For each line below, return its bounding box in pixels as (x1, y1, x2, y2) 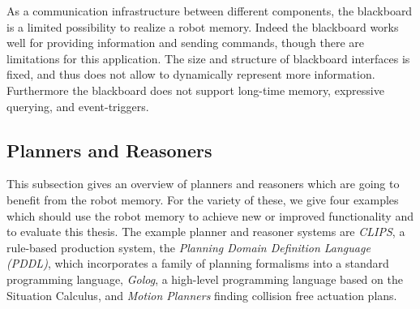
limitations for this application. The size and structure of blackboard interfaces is (6, 49, 410, 67)
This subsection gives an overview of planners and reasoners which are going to (6, 175, 400, 192)
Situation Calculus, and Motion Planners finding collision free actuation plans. (6, 286, 397, 303)
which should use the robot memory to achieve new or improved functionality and (6, 207, 414, 224)
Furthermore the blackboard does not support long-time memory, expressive (6, 81, 384, 98)
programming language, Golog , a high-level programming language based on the (6, 270, 403, 287)
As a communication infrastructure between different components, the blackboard (6, 2, 413, 19)
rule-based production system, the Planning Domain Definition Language (6, 238, 371, 255)
